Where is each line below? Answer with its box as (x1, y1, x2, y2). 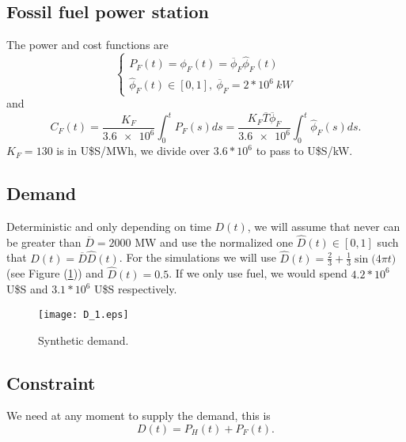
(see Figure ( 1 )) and (6, 265, 104, 281)
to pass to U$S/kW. (256, 142, 353, 159)
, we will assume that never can (247, 218, 400, 235)
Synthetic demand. (38, 331, 129, 348)
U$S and (6, 281, 48, 297)
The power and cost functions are (6, 36, 169, 53)
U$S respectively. (94, 281, 177, 297)
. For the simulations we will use (119, 249, 276, 266)
